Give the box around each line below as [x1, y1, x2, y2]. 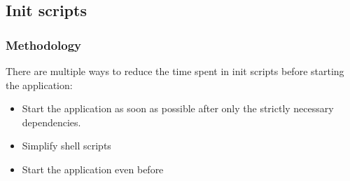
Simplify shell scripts [22, 138, 111, 153]
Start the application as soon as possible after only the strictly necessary [22, 101, 334, 116]
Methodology [6, 36, 82, 53]
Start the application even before [22, 161, 164, 176]
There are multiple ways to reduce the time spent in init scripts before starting [6, 64, 344, 78]
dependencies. [22, 114, 81, 129]
